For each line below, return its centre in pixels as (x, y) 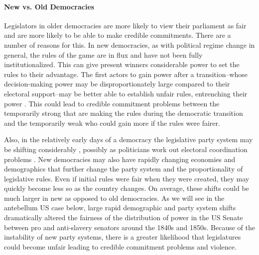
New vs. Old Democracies (49, 6)
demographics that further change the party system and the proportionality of (124, 169)
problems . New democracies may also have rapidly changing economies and (120, 159)
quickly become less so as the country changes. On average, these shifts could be (127, 188)
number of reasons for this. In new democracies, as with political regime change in (129, 44)
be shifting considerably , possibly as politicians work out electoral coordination (126, 149)
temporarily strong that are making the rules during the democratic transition (124, 113)
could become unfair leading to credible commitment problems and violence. (120, 246)
